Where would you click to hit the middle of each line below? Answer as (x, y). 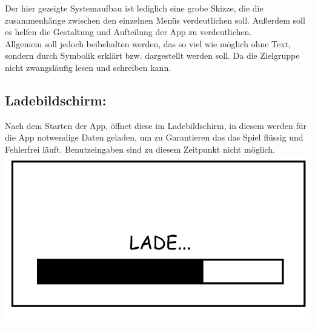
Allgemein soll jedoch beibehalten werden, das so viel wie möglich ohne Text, (148, 43)
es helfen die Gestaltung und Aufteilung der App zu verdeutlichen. (128, 32)
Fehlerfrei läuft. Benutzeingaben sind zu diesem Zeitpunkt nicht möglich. (140, 149)
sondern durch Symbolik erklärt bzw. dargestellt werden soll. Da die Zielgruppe (152, 55)
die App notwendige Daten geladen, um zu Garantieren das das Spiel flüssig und (154, 137)
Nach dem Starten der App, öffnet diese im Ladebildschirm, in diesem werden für (156, 125)
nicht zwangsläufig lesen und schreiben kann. (88, 67)
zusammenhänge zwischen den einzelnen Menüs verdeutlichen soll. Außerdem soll (155, 20)
